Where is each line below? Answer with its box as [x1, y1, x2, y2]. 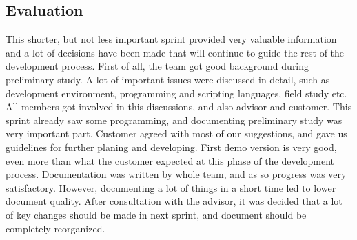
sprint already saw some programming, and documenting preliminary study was [6, 112, 343, 127]
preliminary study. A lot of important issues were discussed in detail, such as [6, 72, 330, 86]
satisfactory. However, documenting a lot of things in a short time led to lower [6, 180, 336, 194]
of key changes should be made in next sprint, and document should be [6, 207, 307, 221]
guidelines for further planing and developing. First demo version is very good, [6, 139, 337, 154]
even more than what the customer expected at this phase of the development [6, 153, 335, 168]
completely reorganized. [6, 221, 105, 235]
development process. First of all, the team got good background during [6, 59, 309, 73]
